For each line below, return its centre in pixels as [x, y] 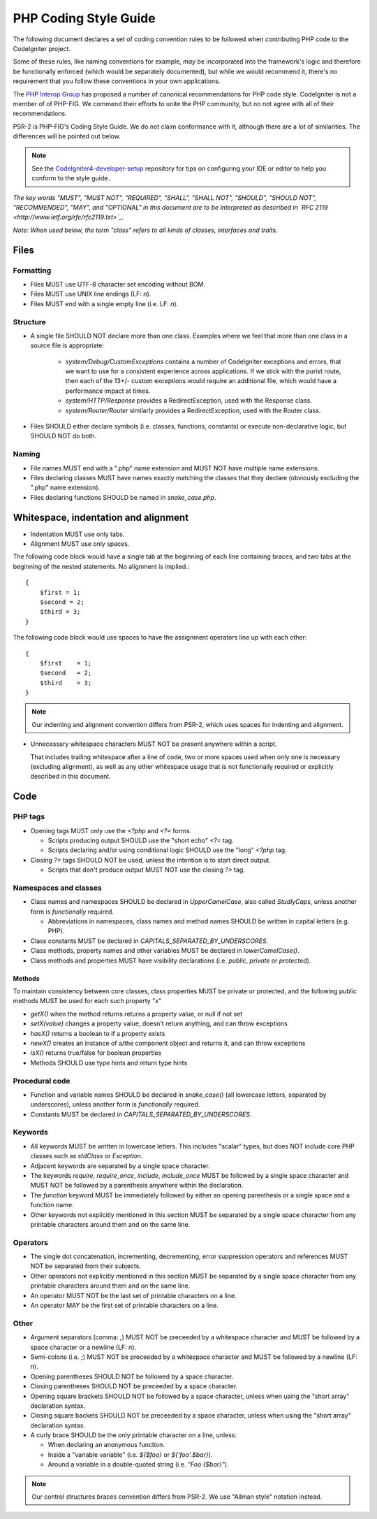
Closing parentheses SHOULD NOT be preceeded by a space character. [134, 1386]
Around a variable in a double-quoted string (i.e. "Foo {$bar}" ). [139, 1464]
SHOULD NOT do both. [64, 436]
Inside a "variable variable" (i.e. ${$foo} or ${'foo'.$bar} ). [130, 1455]
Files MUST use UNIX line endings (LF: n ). [91, 294]
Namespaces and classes [57, 888]
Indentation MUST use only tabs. [77, 534]
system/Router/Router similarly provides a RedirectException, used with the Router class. [193, 410]
